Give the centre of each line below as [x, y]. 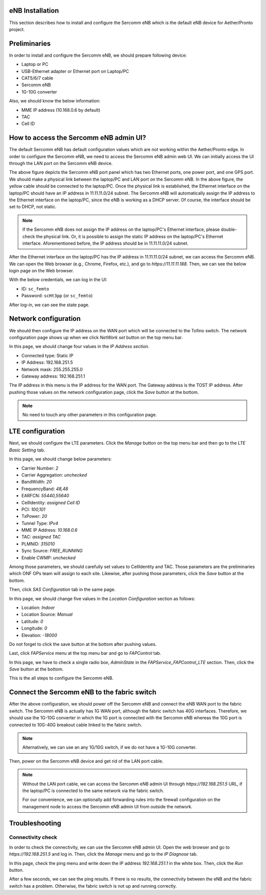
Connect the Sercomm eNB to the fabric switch [83, 692]
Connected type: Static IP [47, 355]
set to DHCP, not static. [33, 207]
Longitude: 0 [34, 628]
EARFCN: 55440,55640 [45, 496]
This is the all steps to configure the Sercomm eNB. [61, 678]
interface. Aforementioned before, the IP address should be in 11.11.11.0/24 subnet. [105, 243]
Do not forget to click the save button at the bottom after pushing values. [83, 644]
